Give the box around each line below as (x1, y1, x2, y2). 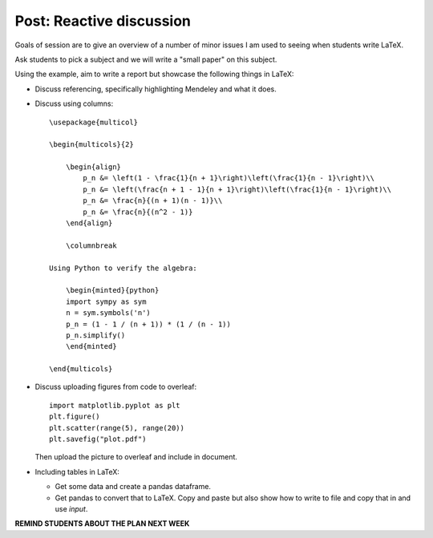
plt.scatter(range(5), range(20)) (49, 423, 184, 432)
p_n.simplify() (65, 330, 126, 340)
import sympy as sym (65, 297, 147, 306)
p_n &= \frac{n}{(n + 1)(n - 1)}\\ (83, 196, 223, 205)
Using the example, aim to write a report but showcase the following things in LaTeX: (14, 69, 294, 79)
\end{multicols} (49, 365, 113, 374)
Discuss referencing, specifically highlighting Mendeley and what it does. (34, 84, 277, 94)
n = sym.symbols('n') (65, 309, 152, 318)
